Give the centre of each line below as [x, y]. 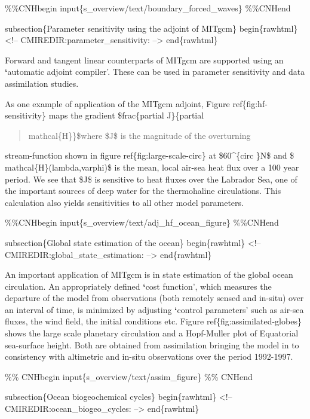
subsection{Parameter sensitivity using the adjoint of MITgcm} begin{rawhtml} [151, 28]
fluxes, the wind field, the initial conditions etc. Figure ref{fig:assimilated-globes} [153, 321]
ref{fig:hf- [250, 103]
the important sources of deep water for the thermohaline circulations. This [143, 191]
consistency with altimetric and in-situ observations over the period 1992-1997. [149, 356]
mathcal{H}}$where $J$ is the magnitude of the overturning [139, 135]
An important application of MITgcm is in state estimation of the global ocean [149, 274]
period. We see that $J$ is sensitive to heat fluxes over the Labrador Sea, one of [151, 179]
